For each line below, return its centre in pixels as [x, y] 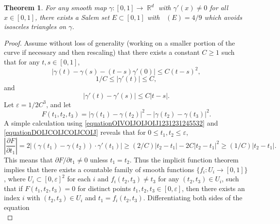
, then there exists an [213, 188]
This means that [28, 159]
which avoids [223, 17]
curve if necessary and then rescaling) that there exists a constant [102, 52]
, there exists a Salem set [72, 17]
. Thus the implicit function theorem [184, 159]
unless [99, 159]
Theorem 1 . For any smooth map [55, 7]
